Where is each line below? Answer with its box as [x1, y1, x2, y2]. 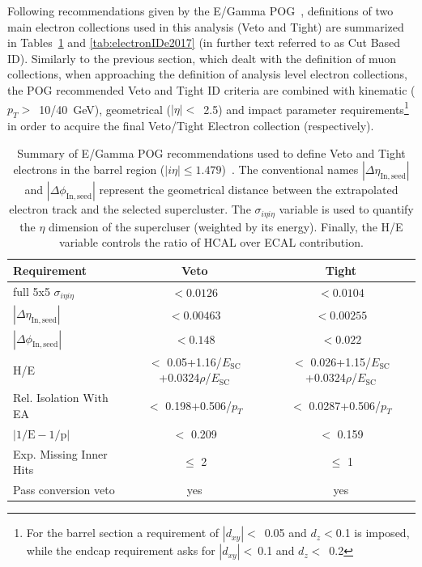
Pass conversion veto [13, 481, 115, 498]
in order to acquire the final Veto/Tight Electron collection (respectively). [7, 117, 374, 134]
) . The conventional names [221, 161, 359, 178]
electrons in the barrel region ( [13, 161, 165, 178]
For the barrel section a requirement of [26, 524, 220, 541]
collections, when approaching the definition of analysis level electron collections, [7, 66, 407, 83]
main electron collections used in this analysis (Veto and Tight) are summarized [7, 18, 404, 35]
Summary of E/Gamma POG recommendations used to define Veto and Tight [17, 144, 406, 161]
